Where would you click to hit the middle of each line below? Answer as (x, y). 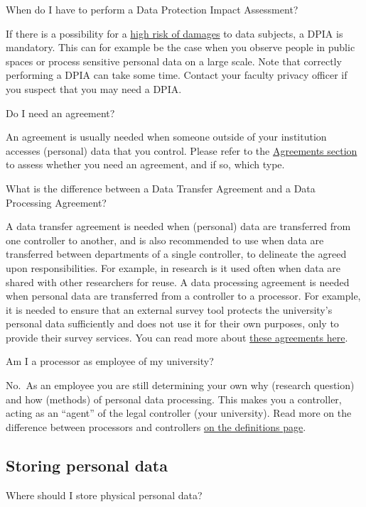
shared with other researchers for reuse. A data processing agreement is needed (178, 282)
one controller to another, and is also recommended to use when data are (165, 240)
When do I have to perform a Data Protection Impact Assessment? (152, 9)
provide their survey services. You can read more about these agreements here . (177, 337)
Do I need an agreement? (60, 113)
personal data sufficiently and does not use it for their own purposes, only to (172, 323)
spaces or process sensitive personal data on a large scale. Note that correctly (174, 61)
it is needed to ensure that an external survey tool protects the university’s (169, 309)
